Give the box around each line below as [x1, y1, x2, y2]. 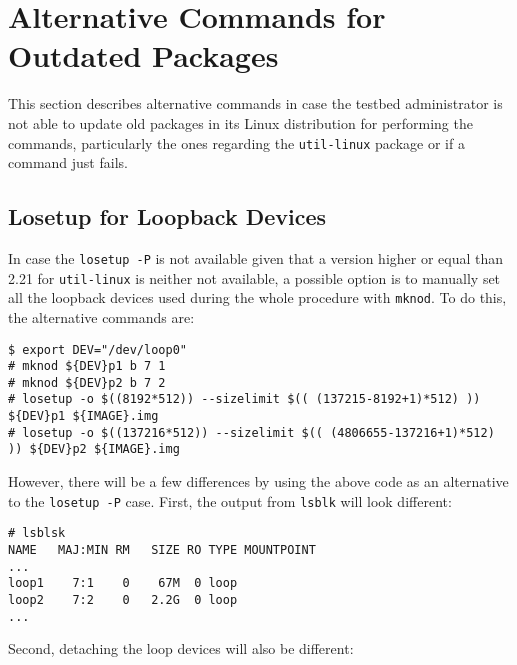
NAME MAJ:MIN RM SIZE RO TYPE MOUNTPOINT [8, 543, 316, 558]
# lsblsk [8, 526, 66, 541]
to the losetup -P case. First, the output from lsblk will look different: [8, 490, 452, 511]
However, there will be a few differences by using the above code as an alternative [8, 471, 509, 492]
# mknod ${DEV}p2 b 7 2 [8, 375, 166, 390]
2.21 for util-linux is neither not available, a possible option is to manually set [8, 267, 501, 288]
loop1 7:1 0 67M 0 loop [8, 576, 238, 591]
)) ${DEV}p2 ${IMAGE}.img [8, 442, 180, 457]
